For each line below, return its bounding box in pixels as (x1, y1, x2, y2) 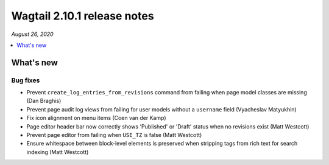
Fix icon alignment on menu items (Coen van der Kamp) (26, 114, 167, 122)
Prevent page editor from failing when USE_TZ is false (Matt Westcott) (26, 132, 202, 139)
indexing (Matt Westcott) (26, 148, 89, 155)
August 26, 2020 (11, 30, 54, 38)
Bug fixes (11, 76, 40, 85)
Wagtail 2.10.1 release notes (11, 9, 155, 23)
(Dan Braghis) (26, 97, 62, 105)
